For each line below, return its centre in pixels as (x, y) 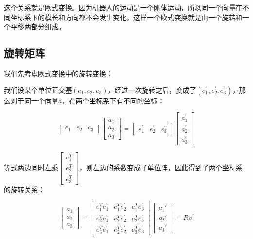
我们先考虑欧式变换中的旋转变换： (58, 73)
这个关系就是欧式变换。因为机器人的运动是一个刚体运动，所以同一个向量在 (123, 7)
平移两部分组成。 (38, 27)
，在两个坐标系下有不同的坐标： (113, 100)
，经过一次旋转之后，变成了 (152, 90)
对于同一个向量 (34, 100)
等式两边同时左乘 (31, 167)
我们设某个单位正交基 (38, 90)
